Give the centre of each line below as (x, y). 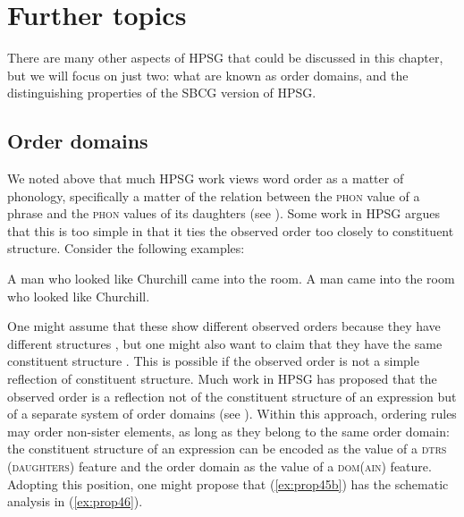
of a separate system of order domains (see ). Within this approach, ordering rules (232, 414)
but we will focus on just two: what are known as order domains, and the (208, 75)
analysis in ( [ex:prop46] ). (75, 501)
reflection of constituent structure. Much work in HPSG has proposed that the (222, 379)
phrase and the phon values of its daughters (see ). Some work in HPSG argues (224, 213)
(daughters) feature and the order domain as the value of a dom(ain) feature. (219, 466)
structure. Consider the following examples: (126, 248)
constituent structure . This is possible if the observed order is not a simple (213, 361)
